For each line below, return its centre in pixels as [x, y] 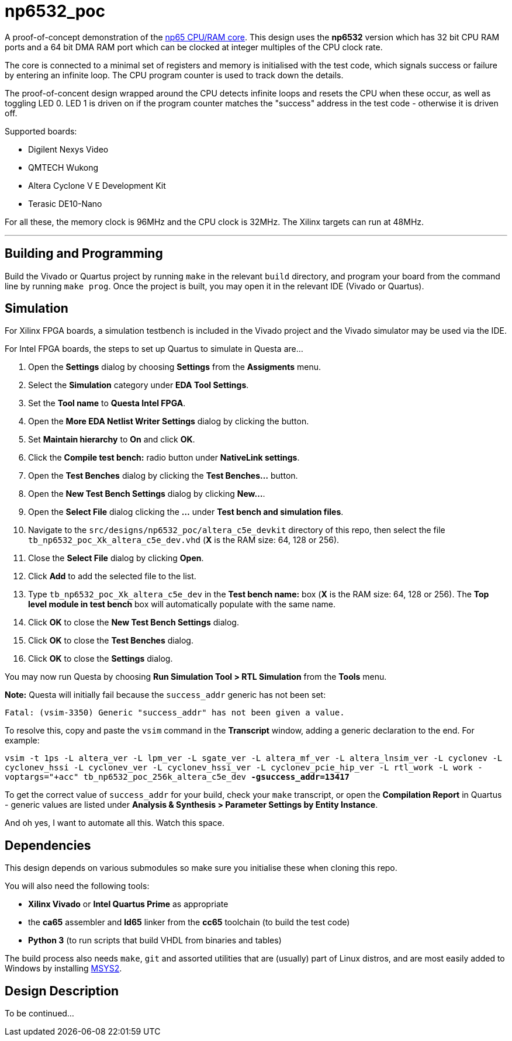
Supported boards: [41, 131]
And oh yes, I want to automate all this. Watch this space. [115, 823]
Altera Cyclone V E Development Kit [97, 185]
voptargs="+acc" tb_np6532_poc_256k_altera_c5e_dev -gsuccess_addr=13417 [177, 777]
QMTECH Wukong [63, 167]
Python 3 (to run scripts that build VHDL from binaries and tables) [155, 940]
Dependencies [48, 845]
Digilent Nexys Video [68, 149]
